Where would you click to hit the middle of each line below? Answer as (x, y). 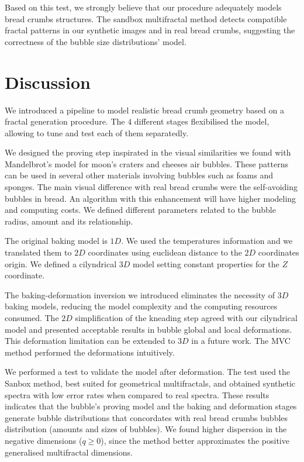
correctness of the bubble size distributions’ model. (96, 41)
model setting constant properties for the (206, 263)
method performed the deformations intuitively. (90, 352)
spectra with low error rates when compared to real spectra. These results (137, 394)
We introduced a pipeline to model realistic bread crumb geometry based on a (144, 110)
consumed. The (32, 318)
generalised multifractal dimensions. (69, 452)
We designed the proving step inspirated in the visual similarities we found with (148, 152)
